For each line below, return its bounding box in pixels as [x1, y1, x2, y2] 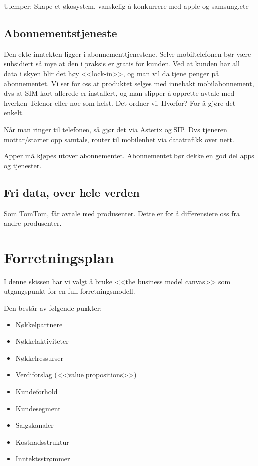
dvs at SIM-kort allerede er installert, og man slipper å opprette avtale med [4, 88, 235, 98]
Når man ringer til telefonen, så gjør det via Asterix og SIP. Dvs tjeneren [4, 124, 227, 134]
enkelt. [4, 107, 24, 118]
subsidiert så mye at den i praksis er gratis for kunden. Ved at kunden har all [4, 58, 240, 69]
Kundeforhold [15, 386, 58, 396]
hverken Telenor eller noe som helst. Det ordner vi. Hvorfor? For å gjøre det [4, 97, 236, 108]
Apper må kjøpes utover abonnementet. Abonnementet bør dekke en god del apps [4, 151, 254, 161]
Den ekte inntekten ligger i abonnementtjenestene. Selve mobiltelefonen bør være [4, 48, 251, 59]
